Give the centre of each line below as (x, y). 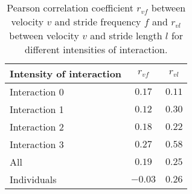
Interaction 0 (37, 92)
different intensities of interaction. (96, 49)
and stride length (126, 35)
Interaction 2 (37, 127)
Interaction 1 (37, 109)
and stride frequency (98, 21)
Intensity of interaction (66, 73)
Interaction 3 (37, 144)
